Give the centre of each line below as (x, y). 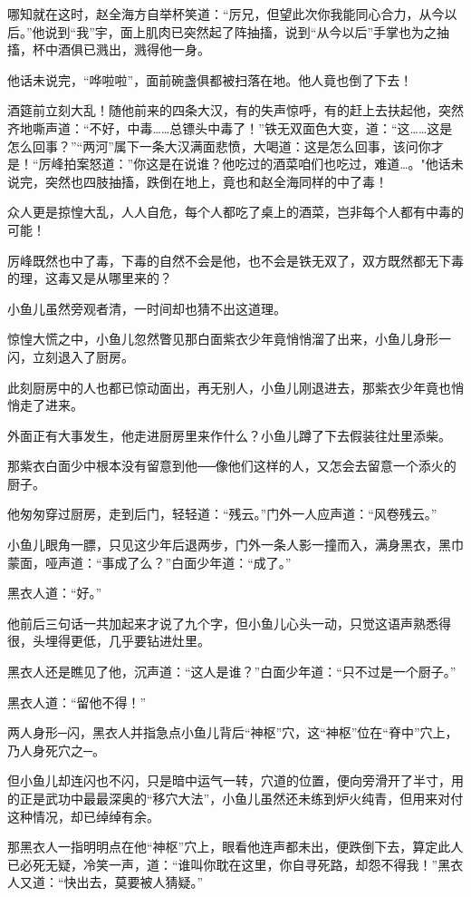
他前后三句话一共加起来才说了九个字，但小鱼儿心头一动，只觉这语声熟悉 (223, 623)
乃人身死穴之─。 (56, 750)
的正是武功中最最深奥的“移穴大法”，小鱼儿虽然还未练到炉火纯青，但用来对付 (235, 798)
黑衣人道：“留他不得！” (77, 702)
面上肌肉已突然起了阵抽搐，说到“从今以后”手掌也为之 (279, 31)
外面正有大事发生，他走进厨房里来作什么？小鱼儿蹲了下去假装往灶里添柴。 (229, 435)
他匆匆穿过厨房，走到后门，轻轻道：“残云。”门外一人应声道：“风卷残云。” (222, 514)
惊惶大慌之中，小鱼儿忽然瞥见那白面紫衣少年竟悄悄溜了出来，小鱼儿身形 (223, 339)
